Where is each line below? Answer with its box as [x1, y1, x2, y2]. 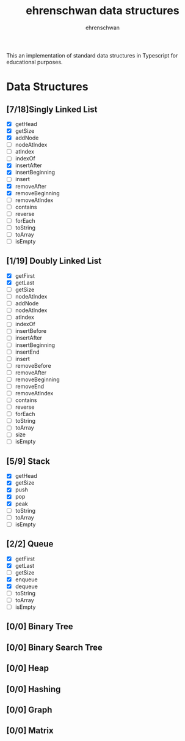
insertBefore [15, 327, 47, 335]
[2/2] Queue [6, 539, 54, 549]
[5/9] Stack [6, 456, 50, 466]
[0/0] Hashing [6, 683, 61, 694]
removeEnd [15, 382, 45, 390]
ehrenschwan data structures [26, 4, 180, 18]
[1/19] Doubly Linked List [6, 256, 102, 266]
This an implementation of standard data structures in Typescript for [6, 51, 178, 59]
